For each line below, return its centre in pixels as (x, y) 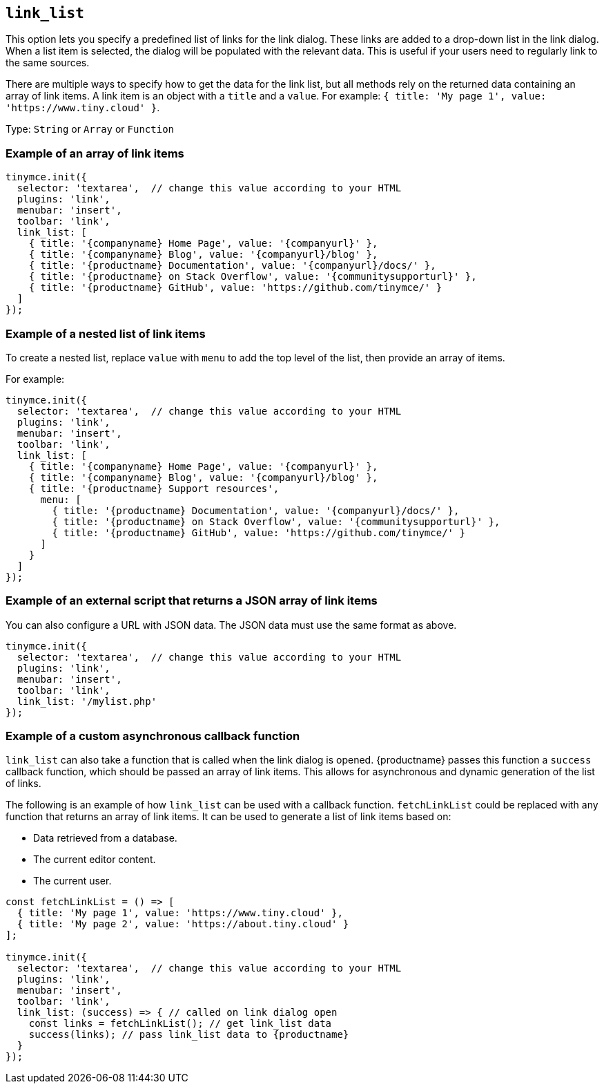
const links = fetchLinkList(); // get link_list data (180, 1024)
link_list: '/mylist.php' (87, 701)
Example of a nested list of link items (106, 333)
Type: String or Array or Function (90, 129)
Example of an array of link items (95, 153)
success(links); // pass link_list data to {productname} (189, 1035)
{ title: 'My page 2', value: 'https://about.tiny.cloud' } (183, 924)
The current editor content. (95, 860)
